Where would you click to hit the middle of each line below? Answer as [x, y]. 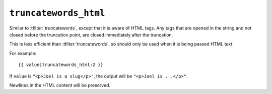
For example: [23, 53]
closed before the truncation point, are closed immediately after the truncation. [91, 34]
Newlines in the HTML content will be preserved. [60, 85]
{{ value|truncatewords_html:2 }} [61, 65]
